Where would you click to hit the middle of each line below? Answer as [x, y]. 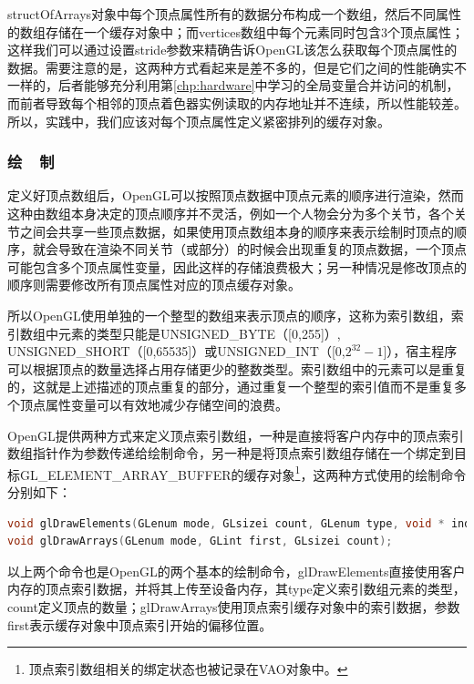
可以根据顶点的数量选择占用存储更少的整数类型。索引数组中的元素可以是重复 [237, 368]
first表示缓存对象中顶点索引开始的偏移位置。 [140, 624]
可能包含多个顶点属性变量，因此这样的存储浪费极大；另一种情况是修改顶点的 [237, 266]
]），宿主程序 [420, 351]
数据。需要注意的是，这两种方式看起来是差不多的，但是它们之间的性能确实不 [237, 67]
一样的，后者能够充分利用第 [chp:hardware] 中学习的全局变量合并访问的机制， [233, 85]
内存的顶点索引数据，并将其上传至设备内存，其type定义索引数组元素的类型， [237, 589]
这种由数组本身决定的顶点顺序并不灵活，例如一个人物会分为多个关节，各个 [231, 213]
